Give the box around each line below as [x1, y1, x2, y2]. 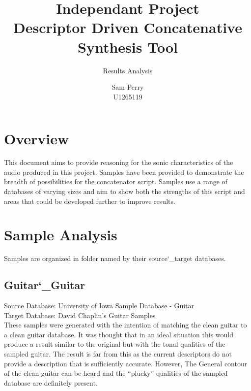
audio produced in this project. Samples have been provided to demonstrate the [4, 166, 244, 177]
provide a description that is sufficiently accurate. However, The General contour [4, 358, 248, 368]
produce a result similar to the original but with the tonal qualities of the [4, 339, 225, 349]
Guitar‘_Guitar [4, 277, 85, 293]
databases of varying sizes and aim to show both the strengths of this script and [4, 186, 245, 196]
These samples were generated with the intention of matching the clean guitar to [4, 320, 247, 330]
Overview [4, 129, 69, 149]
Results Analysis [103, 65, 153, 75]
